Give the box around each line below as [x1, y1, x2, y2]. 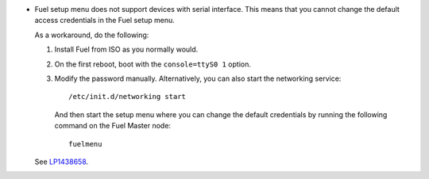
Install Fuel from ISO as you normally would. [54, 44, 199, 55]
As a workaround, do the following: [34, 30, 149, 40]
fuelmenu [68, 139, 102, 148]
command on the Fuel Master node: [54, 121, 171, 131]
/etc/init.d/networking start [68, 92, 187, 101]
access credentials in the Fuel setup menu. [34, 16, 175, 25]
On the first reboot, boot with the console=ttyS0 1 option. [54, 59, 252, 69]
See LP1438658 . [34, 157, 89, 166]
